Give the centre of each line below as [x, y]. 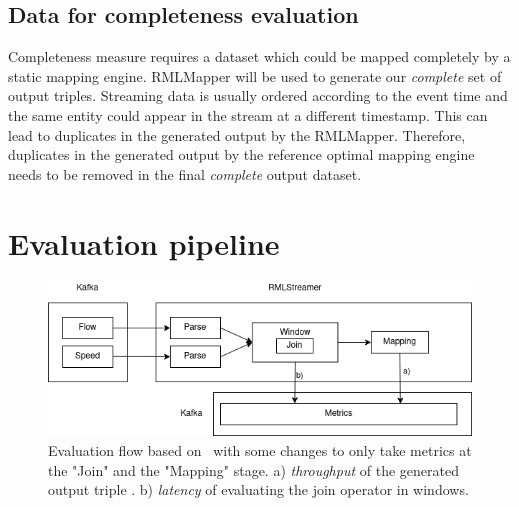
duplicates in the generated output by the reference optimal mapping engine [241, 154]
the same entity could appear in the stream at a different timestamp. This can [248, 114]
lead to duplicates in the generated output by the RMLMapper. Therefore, [237, 134]
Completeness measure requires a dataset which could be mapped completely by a [259, 56]
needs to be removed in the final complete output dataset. [185, 173]
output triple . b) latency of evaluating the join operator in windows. [258, 489]
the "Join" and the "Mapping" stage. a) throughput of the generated [253, 469]
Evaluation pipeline [144, 242]
